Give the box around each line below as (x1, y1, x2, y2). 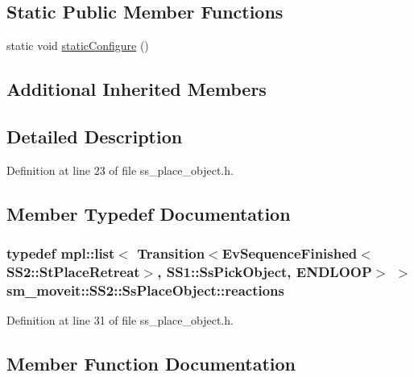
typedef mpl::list (6, 243, 115, 263)
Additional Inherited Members (6, 77, 267, 101)
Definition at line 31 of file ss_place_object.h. (6, 312, 234, 329)
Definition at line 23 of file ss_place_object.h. (6, 161, 234, 178)
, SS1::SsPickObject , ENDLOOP (157, 262, 372, 281)
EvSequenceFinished (221, 243, 358, 263)
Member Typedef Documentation (6, 201, 291, 226)
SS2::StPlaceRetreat (6, 262, 140, 281)
